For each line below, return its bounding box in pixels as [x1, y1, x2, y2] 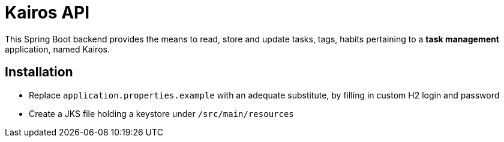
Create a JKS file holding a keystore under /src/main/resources [29, 108, 294, 119]
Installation [5, 64, 73, 80]
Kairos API [5, 2, 90, 23]
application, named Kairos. [5, 44, 110, 54]
